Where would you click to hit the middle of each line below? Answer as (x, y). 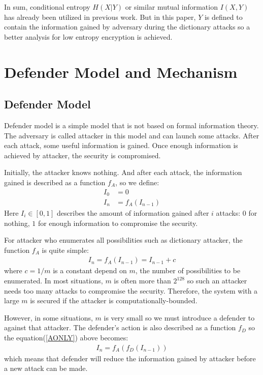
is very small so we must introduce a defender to (179, 317)
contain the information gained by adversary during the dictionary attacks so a (127, 27)
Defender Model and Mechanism (121, 71)
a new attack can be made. (46, 368)
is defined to (223, 17)
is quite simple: (65, 250)
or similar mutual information (171, 7)
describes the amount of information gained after (133, 213)
